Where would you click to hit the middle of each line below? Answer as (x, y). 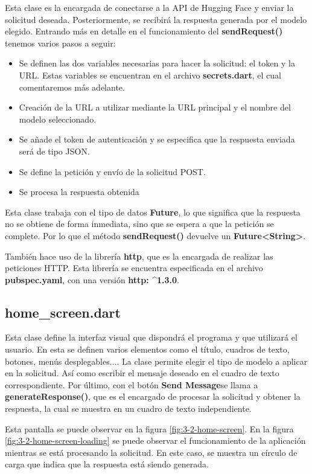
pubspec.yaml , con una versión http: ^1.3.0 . (92, 279)
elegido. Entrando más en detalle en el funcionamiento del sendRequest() (144, 31)
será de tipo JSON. (54, 151)
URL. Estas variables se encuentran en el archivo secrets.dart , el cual (150, 75)
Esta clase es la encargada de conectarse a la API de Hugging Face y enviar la (149, 7)
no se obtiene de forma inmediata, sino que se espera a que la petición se (139, 224)
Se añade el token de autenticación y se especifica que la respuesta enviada (157, 139)
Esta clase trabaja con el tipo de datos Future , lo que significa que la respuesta (153, 212)
